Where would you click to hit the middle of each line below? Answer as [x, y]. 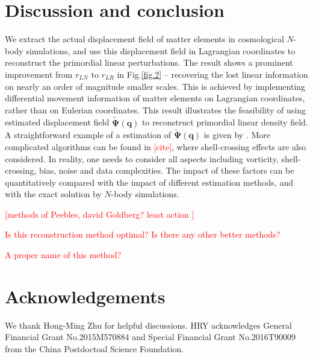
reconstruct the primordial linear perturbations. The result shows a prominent [149, 62]
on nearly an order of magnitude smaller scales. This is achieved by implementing [155, 86]
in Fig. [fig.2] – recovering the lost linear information [212, 74]
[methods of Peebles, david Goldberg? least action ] [100, 214]
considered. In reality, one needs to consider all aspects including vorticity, [142, 158]
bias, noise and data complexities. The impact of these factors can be [166, 170]
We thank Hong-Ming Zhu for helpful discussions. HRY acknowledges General [148, 325]
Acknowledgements [85, 296]
